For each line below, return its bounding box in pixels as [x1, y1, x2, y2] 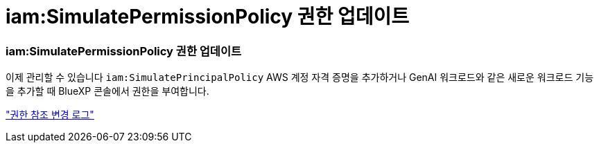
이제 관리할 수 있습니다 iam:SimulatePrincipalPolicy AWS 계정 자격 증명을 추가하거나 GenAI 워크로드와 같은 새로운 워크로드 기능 [6, 71, 594, 84]
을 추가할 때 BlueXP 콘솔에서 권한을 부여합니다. [6, 85, 209, 98]
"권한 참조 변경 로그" [6, 109, 94, 121]
